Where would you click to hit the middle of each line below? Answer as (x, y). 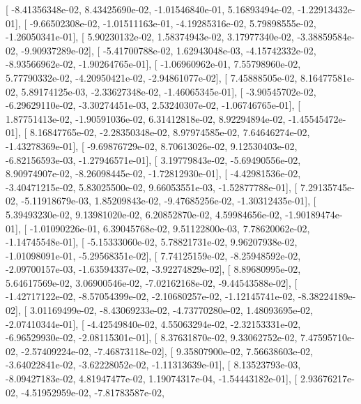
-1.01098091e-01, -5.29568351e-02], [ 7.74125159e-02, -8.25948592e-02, (153, 255)
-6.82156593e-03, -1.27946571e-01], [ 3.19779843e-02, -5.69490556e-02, (153, 159)
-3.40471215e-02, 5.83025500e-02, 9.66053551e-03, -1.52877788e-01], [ (152, 187)
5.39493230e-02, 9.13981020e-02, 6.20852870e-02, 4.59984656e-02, (144, 214)
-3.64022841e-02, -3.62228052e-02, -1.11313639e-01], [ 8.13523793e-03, (153, 365)
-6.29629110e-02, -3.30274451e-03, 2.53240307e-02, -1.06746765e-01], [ (153, 105)
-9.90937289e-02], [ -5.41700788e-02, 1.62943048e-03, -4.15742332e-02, (169, 50)
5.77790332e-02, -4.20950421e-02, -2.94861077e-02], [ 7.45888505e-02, (152, 77)
